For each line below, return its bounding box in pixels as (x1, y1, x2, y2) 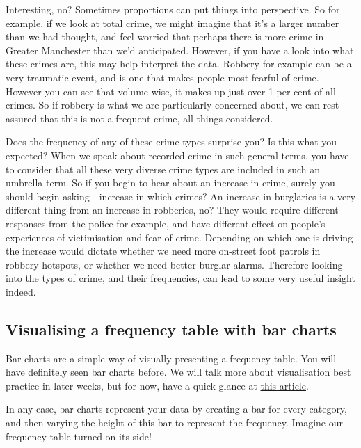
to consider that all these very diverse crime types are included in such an (6, 161, 321, 176)
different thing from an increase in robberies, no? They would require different (6, 202, 339, 217)
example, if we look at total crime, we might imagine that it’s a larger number (6, 15, 339, 30)
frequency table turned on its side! (6, 429, 152, 443)
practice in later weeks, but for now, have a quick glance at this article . (6, 378, 309, 392)
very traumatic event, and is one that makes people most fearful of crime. (6, 70, 319, 84)
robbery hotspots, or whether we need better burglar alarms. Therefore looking (6, 257, 343, 271)
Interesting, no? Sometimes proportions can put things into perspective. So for (6, 2, 340, 16)
